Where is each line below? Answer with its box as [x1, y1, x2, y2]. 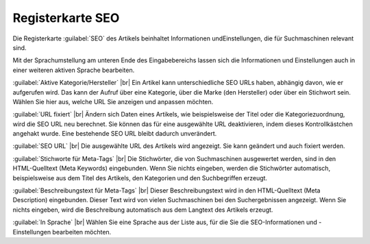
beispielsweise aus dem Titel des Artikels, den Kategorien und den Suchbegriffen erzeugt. [12, 173, 267, 182]
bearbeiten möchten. [52, 228, 112, 236]
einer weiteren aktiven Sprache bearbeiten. [12, 66, 135, 74]
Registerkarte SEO [12, 10, 120, 25]
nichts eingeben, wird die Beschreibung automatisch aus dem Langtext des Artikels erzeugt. [12, 206, 273, 214]
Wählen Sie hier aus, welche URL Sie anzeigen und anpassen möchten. [12, 97, 214, 106]
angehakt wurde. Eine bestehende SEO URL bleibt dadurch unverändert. [12, 130, 217, 138]
